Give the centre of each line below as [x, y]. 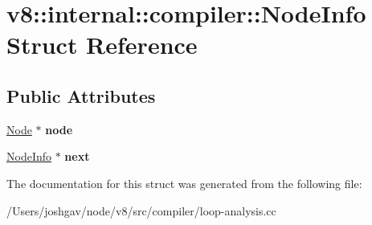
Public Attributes [81, 95]
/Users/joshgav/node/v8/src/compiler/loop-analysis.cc [141, 210]
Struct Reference [102, 45]
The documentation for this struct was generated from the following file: [184, 183]
